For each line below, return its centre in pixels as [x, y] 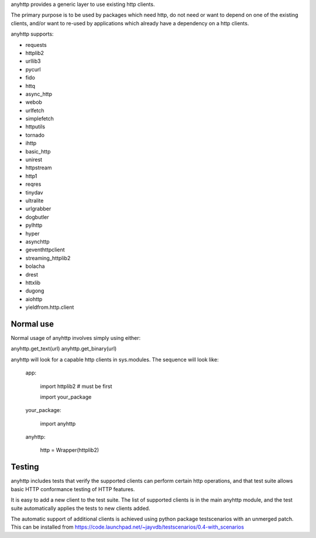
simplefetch [39, 119]
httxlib [33, 282]
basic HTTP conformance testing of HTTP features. [73, 489]
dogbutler [37, 217]
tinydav [34, 192]
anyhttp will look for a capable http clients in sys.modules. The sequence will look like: [115, 359]
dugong [35, 291]
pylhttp [34, 225]
